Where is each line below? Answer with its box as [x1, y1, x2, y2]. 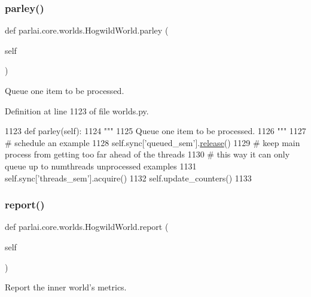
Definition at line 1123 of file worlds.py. [5, 104, 149, 117]
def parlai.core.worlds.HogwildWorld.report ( [5, 220, 169, 233]
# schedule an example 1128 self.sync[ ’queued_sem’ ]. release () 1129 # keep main [5, 136, 300, 148]
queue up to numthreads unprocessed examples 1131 [5, 159, 197, 172]
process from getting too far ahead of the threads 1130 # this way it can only [5, 148, 290, 160]
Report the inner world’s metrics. [5, 281, 127, 293]
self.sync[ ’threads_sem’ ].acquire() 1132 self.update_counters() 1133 [5, 171, 252, 184]
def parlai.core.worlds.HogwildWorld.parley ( [5, 24, 169, 37]
